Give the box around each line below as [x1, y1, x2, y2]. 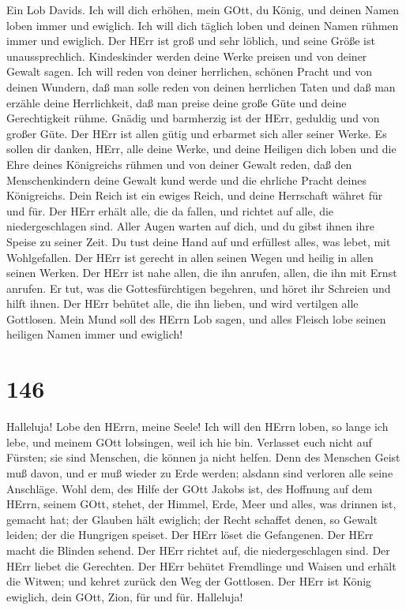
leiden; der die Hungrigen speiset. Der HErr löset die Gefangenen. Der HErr [6, 526, 374, 543]
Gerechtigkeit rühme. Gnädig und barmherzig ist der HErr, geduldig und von [6, 110, 380, 126]
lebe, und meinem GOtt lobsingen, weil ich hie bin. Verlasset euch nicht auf [6, 433, 372, 450]
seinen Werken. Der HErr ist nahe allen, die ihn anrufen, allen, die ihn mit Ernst [6, 264, 397, 281]
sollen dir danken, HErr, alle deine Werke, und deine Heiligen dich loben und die [6, 140, 397, 157]
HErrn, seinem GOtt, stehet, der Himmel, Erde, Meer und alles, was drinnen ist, [6, 496, 397, 512]
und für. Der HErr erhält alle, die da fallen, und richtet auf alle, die [6, 202, 334, 219]
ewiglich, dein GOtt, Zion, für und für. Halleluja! [6, 588, 243, 604]
